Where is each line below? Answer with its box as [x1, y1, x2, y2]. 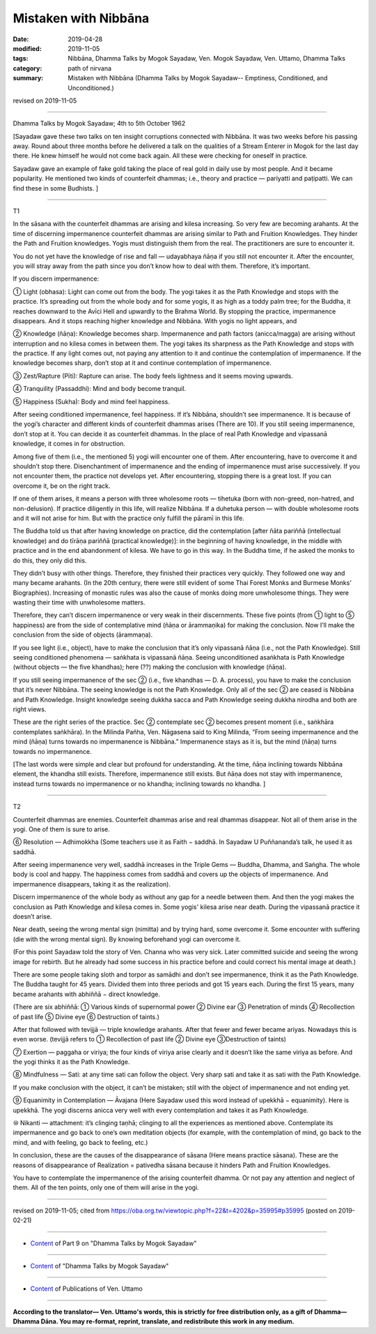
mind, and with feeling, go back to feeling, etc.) [13, 1138, 148, 1146]
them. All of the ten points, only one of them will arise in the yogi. [13, 1183, 200, 1192]
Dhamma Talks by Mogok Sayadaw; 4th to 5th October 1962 [13, 119, 186, 128]
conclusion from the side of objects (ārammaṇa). [13, 630, 153, 639]
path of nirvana [68, 64, 111, 73]
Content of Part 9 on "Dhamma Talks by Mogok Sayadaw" [30, 1239, 197, 1247]
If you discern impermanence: [13, 274, 100, 283]
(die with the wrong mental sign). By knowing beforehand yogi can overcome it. [13, 935, 242, 943]
